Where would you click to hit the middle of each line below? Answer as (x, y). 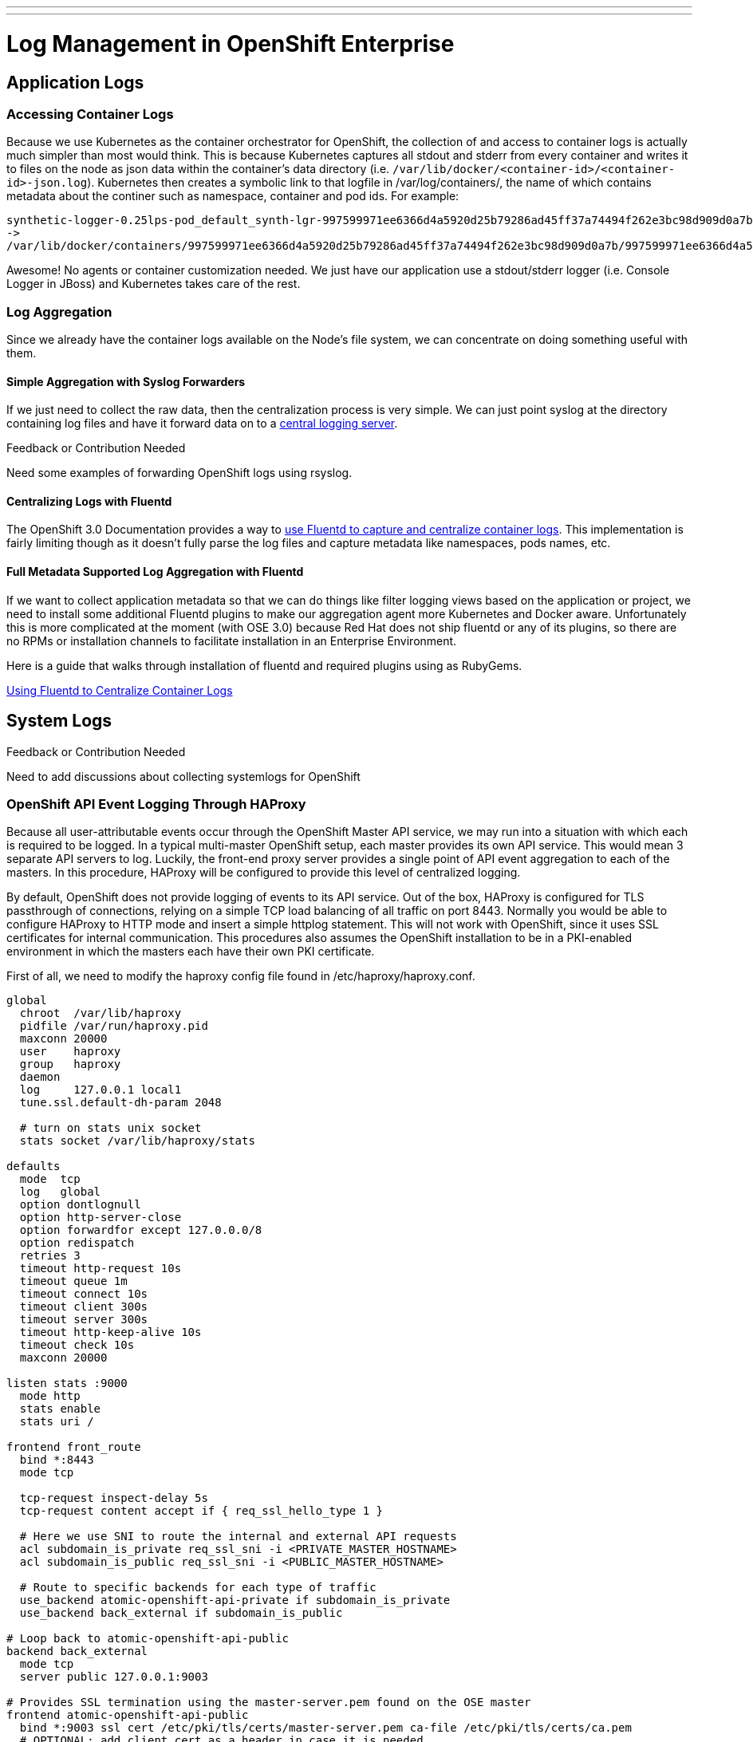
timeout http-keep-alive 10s (110, 1332)
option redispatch (77, 1243)
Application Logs (75, 82)
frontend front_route (74, 1447)
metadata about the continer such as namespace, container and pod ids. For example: (233, 196)
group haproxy (70, 1064)
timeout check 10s (77, 1345)
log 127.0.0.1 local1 (101, 1090)
